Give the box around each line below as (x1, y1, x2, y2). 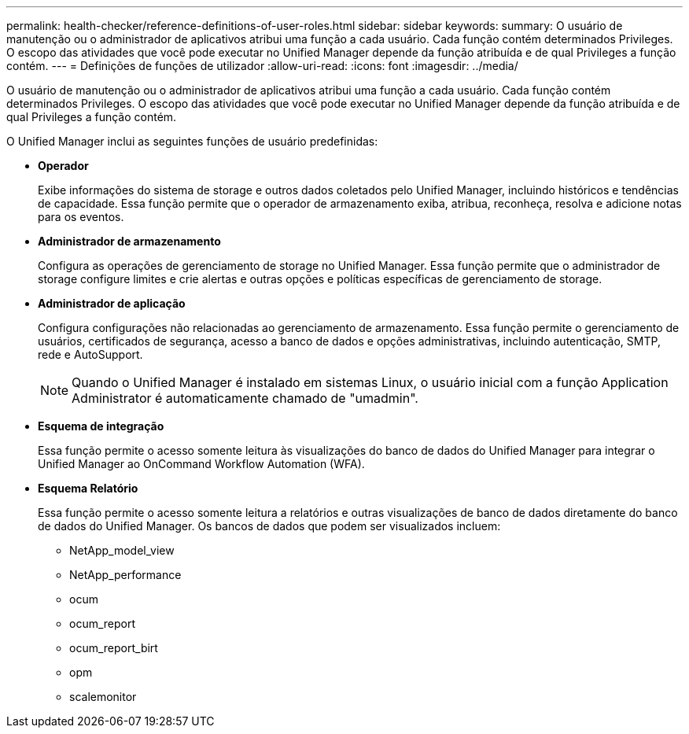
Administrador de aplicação (38, 297, 186, 310)
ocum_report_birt (69, 641, 158, 655)
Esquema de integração (38, 419, 164, 433)
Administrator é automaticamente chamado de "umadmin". (72, 390, 418, 406)
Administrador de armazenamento (38, 234, 221, 248)
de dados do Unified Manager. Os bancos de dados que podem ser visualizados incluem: (38, 519, 501, 533)
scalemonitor (69, 690, 137, 703)
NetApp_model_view (69, 544, 175, 557)
